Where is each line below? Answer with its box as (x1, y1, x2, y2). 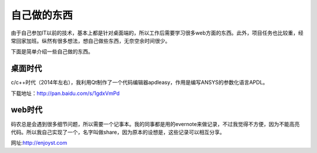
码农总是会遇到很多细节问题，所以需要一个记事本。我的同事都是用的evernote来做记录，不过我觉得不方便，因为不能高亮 (11, 120, 300, 127)
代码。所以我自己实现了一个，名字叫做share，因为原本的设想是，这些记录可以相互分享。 (11, 128, 225, 135)
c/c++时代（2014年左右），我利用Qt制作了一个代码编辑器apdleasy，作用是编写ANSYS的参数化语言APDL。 (11, 79, 268, 86)
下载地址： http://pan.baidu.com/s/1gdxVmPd (11, 90, 120, 97)
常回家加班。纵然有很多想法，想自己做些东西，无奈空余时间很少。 (11, 37, 170, 44)
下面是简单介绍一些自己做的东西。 (11, 48, 93, 55)
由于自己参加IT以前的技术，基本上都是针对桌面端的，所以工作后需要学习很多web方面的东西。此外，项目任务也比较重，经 (11, 29, 303, 36)
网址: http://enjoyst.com (11, 140, 68, 147)
